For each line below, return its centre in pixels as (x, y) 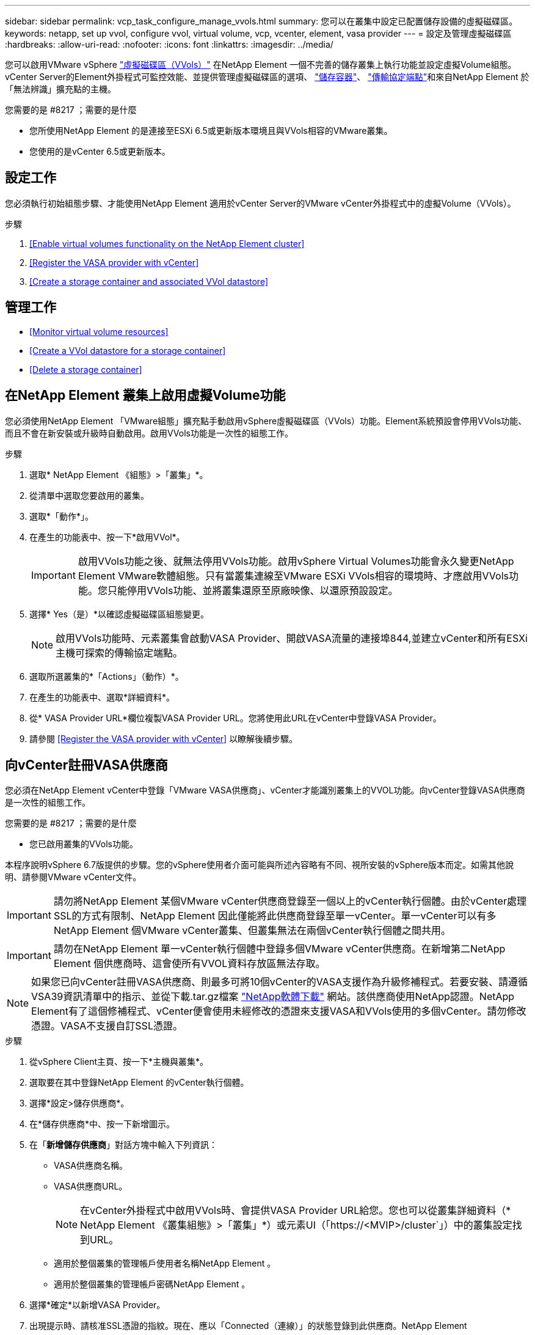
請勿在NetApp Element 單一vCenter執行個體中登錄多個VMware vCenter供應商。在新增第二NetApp (279, 949)
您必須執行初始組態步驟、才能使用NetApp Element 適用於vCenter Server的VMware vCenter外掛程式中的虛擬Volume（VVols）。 (260, 203)
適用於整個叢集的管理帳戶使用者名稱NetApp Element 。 (165, 1263)
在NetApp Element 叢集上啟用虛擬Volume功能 (145, 395)
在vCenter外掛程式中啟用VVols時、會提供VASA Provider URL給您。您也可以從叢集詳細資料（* (296, 1211)
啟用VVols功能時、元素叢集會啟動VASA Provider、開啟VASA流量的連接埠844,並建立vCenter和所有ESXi (292, 638)
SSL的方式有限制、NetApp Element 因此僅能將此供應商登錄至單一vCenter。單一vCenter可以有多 (275, 916)
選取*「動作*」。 (62, 516)
